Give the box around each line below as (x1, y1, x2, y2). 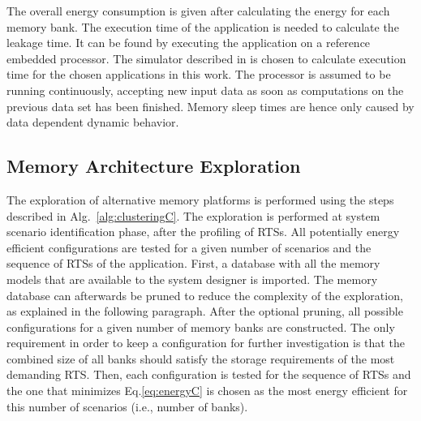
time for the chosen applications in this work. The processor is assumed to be (6, 66, 391, 83)
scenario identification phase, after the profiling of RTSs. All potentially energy (6, 223, 400, 240)
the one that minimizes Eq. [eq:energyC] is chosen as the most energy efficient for (6, 382, 408, 399)
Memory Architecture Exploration (6, 153, 301, 178)
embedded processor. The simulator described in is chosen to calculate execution (6, 49, 406, 67)
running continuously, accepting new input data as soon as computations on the (6, 81, 404, 98)
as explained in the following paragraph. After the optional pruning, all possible (6, 303, 403, 320)
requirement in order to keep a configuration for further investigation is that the (6, 334, 405, 351)
